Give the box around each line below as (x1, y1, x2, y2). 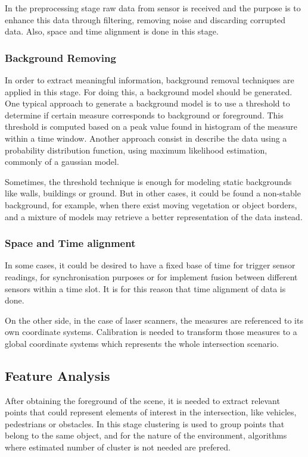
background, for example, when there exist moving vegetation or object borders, (5, 198, 297, 211)
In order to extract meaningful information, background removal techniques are (5, 74, 294, 86)
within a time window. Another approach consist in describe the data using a (5, 132, 287, 144)
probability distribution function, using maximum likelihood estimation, (5, 143, 267, 156)
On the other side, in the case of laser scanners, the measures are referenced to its (5, 314, 303, 326)
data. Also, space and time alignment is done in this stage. (5, 25, 219, 37)
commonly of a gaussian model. (5, 155, 119, 168)
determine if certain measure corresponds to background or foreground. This (5, 108, 284, 121)
